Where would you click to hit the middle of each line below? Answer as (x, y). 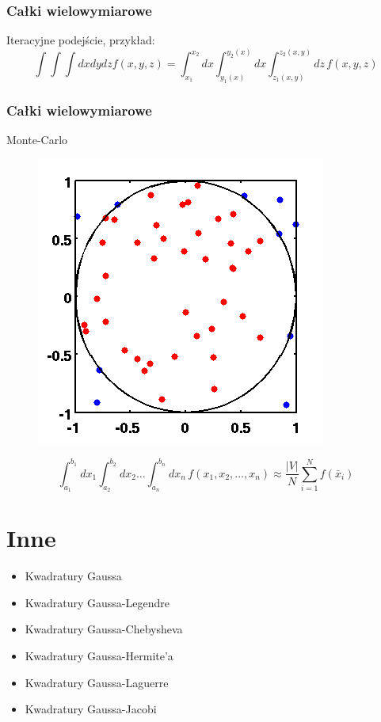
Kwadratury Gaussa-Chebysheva (104, 629)
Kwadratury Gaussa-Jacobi (91, 709)
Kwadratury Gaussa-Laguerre (97, 682)
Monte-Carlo (37, 140)
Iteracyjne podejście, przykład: (81, 40)
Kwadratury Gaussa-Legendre (97, 602)
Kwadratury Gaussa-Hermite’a (99, 656)
